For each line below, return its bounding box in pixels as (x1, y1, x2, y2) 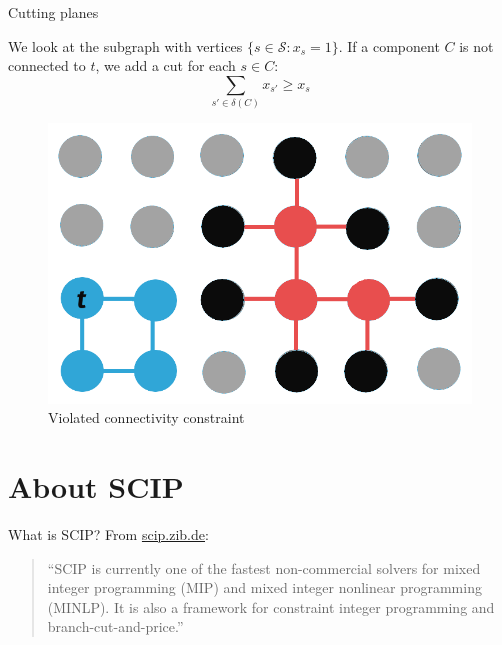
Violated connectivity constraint (48, 407, 245, 428)
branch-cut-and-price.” (47, 616, 184, 637)
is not (459, 35, 494, 56)
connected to (8, 55, 86, 76)
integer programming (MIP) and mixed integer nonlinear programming (47, 577, 482, 598)
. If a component (338, 35, 440, 56)
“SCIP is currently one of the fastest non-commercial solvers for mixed (47, 557, 481, 578)
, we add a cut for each (95, 55, 236, 76)
